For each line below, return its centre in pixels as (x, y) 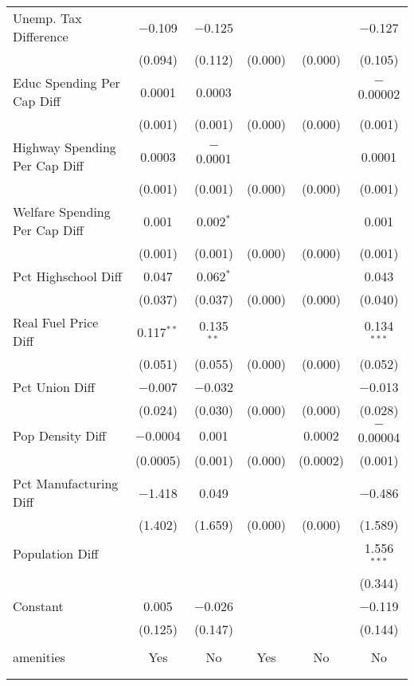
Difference (41, 36)
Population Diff (56, 554)
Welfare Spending (62, 212)
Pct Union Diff (54, 387)
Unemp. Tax (47, 18)
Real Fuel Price (56, 322)
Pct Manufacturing (66, 483)
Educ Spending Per (66, 82)
